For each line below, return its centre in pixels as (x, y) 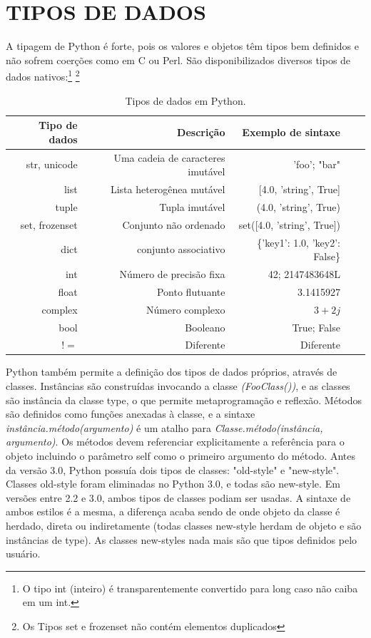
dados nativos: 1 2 (43, 75)
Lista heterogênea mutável (168, 189)
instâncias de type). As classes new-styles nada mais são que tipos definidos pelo (182, 539)
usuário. (23, 554)
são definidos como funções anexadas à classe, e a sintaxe (131, 414)
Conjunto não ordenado (174, 224)
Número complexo (185, 309)
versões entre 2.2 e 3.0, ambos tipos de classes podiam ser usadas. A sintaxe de (178, 497)
